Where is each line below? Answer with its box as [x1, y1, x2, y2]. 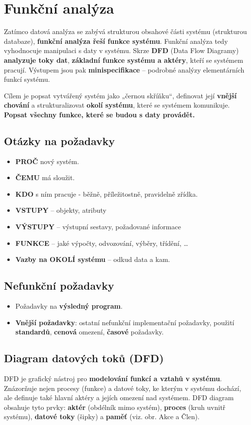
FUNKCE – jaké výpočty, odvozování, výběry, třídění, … [15, 238, 188, 248]
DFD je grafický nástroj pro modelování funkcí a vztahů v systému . [4, 373, 222, 384]
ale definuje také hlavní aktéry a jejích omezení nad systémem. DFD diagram [4, 392, 234, 403]
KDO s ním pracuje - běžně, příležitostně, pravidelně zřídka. [15, 188, 198, 199]
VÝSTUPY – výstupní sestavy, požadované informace [15, 222, 181, 232]
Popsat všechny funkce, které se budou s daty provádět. [4, 109, 195, 119]
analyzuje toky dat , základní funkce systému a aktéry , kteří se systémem [4, 55, 243, 65]
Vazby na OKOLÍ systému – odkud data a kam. [15, 254, 170, 264]
